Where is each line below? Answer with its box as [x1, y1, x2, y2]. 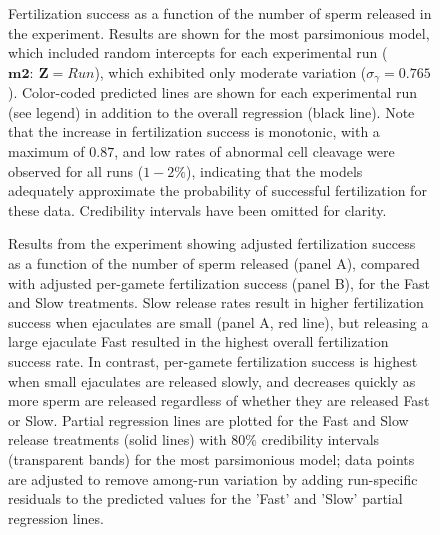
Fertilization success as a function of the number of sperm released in [8, 3, 432, 23]
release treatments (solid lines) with [8, 429, 227, 450]
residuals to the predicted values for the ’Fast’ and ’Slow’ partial [8, 488, 403, 509]
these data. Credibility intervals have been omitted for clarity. [8, 199, 387, 220]
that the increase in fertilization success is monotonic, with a [8, 121, 380, 142]
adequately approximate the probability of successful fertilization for [8, 180, 427, 201]
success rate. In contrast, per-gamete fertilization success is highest [8, 350, 418, 371]
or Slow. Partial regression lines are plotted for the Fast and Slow [8, 409, 409, 430]
